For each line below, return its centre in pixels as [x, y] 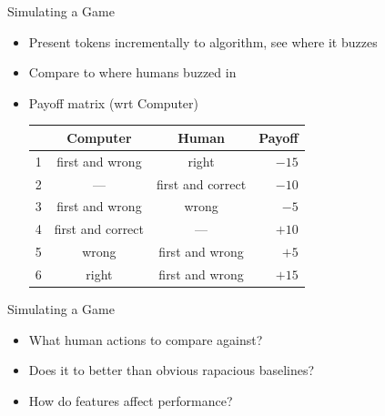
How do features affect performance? [131, 400]
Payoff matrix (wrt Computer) [113, 102]
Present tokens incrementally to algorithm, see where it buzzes [203, 41]
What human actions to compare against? [146, 339]
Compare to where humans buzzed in [132, 72]
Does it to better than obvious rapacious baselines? [172, 370]
